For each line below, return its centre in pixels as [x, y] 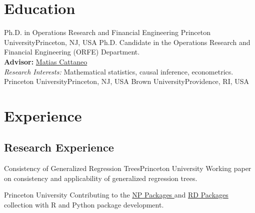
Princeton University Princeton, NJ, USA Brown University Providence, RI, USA [127, 81]
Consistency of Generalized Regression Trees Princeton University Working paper [128, 168]
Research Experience [59, 147]
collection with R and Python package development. [84, 205]
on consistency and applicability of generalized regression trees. [101, 178]
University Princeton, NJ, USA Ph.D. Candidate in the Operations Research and [127, 42]
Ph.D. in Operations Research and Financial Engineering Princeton [107, 32]
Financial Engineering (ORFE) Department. [72, 52]
